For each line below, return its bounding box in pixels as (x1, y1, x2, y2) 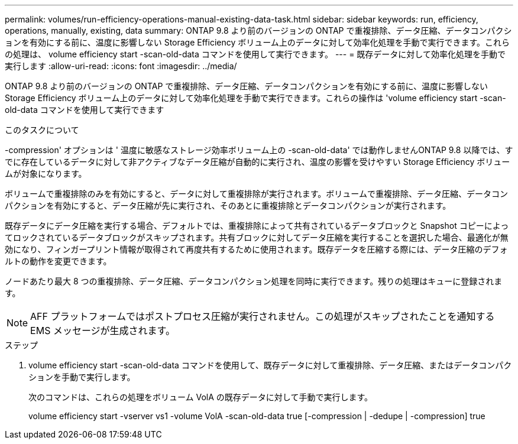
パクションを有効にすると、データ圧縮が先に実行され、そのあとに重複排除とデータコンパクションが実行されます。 (5, 200, 451, 210)
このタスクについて (5, 125, 79, 135)
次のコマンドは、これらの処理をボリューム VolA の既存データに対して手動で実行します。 (28, 392, 373, 402)
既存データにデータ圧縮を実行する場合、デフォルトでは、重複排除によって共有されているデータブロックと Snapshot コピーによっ (5, 221, 509, 231)
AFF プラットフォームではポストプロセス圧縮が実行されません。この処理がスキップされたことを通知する (30, 310, 495, 322)
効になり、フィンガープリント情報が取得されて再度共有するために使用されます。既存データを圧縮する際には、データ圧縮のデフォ (5, 244, 508, 254)
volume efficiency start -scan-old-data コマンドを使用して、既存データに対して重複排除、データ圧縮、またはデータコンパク (28, 360, 512, 370)
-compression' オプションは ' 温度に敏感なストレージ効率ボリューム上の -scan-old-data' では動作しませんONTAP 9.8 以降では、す (5, 145, 513, 155)
